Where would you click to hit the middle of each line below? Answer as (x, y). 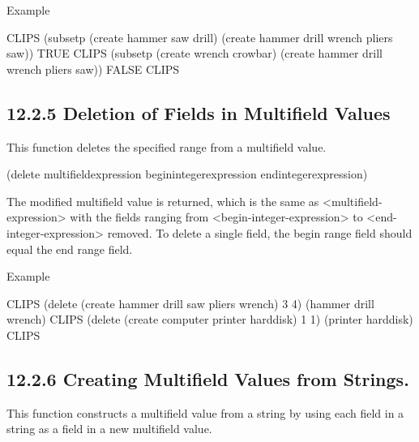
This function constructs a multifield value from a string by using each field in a (205, 412)
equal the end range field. (70, 249)
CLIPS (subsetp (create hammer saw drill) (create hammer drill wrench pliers (200, 37)
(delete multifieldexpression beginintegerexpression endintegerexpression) (187, 174)
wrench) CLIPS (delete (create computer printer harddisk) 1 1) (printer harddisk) (210, 319)
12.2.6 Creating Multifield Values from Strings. (208, 378)
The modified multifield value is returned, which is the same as (163, 201)
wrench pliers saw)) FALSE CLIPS (93, 69)
